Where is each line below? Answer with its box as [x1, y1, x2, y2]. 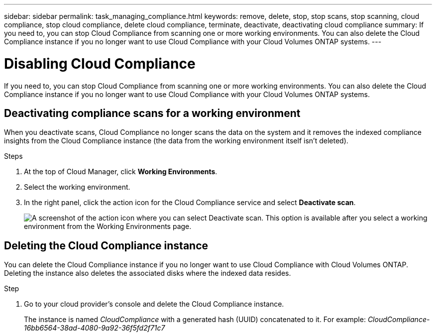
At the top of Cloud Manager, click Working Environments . [24, 167, 218, 176]
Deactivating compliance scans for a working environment [4, 107, 301, 119]
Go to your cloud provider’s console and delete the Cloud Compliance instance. [24, 300, 284, 309]
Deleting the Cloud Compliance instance [4, 239, 209, 252]
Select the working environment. [24, 183, 130, 192]
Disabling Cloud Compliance [4, 55, 196, 72]
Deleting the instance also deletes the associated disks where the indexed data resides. [4, 269, 291, 278]
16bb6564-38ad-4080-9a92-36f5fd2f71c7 [24, 324, 165, 333]
